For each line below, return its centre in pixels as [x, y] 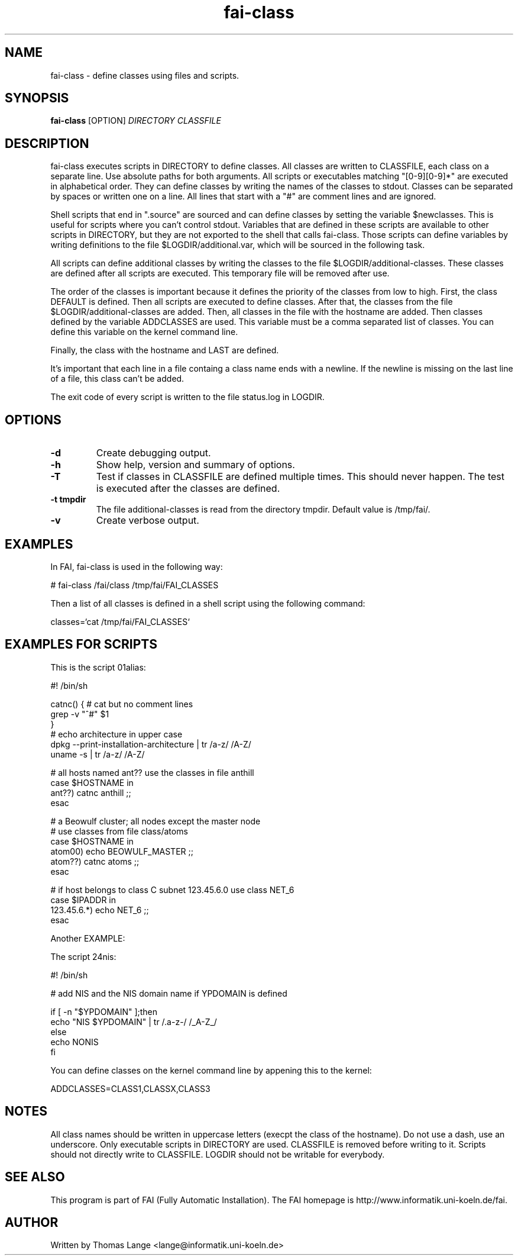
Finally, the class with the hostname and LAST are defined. [165, 350]
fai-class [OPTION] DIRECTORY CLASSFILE [136, 121]
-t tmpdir [68, 500]
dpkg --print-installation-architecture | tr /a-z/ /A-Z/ [151, 744]
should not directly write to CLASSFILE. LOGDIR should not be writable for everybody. [218, 1154]
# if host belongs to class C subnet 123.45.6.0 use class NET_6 [172, 890]
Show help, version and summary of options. [195, 465]
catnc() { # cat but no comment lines [122, 704]
